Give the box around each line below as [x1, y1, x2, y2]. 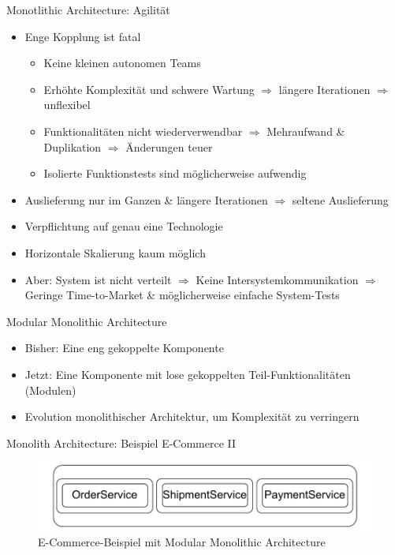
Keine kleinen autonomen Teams [43, 54, 201, 71]
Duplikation [43, 138, 102, 155]
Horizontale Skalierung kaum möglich [24, 244, 206, 261]
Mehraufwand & [266, 122, 345, 139]
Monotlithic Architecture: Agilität [6, 2, 170, 17]
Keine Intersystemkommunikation [196, 271, 359, 287]
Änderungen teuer [125, 138, 213, 155]
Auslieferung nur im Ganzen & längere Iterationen [24, 191, 268, 208]
